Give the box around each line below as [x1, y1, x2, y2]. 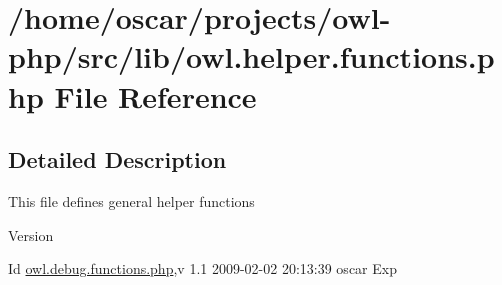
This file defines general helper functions [8, 190, 255, 211]
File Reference [54, 75, 257, 116]
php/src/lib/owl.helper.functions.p [8, 36, 495, 77]
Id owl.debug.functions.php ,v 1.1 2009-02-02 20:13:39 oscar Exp [8, 258, 397, 279]
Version [8, 224, 54, 245]
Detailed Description [8, 144, 227, 175]
